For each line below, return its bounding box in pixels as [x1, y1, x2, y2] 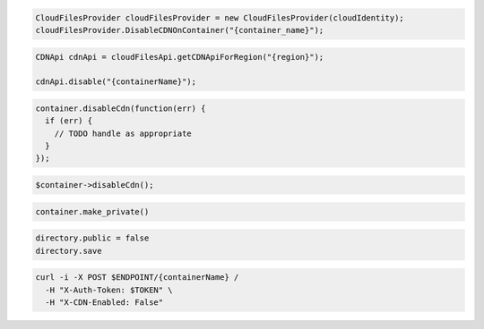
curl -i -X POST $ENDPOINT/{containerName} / [35, 273, 239, 283]
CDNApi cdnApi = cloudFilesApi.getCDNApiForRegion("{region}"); [35, 52, 324, 62]
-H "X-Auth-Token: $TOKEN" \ [45, 284, 174, 295]
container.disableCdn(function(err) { [35, 103, 206, 114]
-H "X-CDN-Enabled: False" [45, 297, 164, 308]
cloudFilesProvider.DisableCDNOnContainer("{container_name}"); [35, 25, 324, 35]
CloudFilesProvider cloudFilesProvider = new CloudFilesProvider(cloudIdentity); [35, 13, 405, 22]
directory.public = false [35, 233, 150, 243]
